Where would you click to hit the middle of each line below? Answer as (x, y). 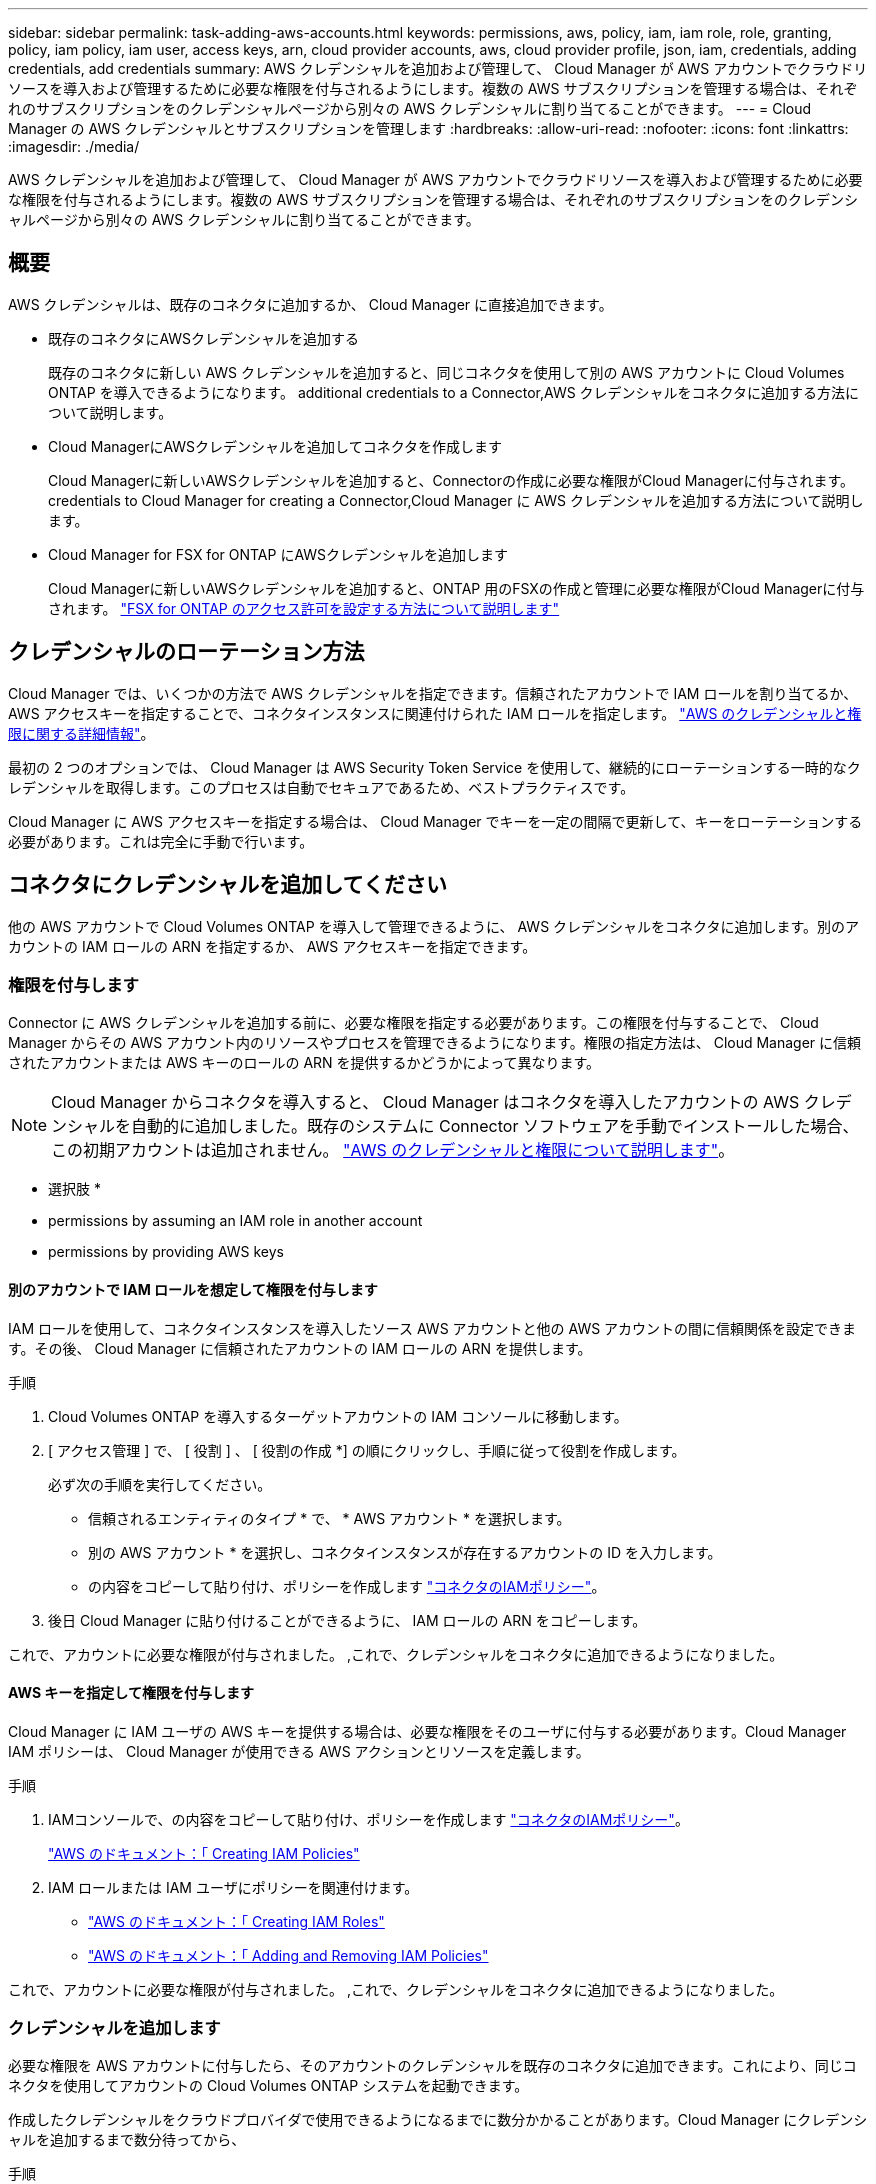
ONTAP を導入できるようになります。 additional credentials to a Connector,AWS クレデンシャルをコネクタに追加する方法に (454, 392)
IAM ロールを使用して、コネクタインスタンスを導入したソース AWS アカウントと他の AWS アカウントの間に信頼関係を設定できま (432, 1328)
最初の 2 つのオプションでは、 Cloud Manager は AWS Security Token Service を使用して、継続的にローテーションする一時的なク (434, 767)
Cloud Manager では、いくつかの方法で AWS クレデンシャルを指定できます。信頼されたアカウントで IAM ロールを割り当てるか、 (433, 693)
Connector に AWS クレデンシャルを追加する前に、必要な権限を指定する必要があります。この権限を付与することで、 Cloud (413, 1023)
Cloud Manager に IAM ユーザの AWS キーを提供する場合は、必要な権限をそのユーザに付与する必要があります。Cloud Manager (427, 1731)
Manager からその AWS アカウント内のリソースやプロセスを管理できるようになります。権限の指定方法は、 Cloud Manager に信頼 (435, 1043)
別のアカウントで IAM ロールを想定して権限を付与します (193, 1289)
